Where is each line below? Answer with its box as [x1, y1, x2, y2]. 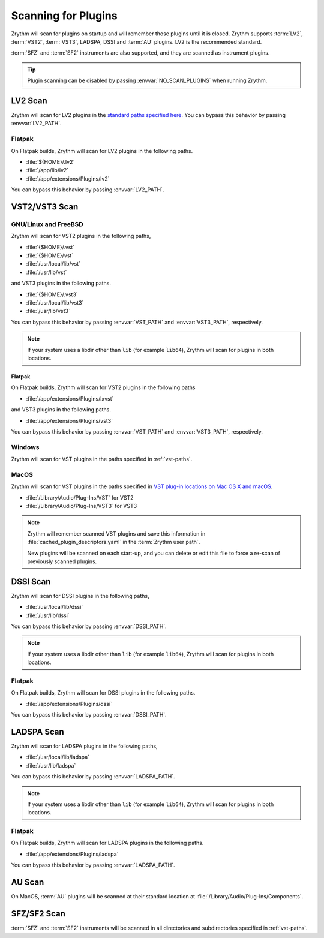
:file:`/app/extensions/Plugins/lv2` [26, 175, 110, 182]
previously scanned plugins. [27, 558, 97, 565]
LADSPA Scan [11, 726, 64, 737]
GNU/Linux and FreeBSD [11, 220, 83, 228]
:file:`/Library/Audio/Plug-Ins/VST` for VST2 [26, 494, 134, 501]
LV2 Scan [11, 95, 47, 106]
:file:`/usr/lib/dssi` [26, 612, 70, 619]
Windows [11, 443, 40, 451]
